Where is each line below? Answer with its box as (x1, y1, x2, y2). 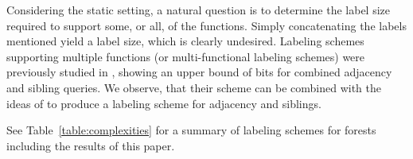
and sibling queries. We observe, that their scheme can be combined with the (6, 79, 381, 95)
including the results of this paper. (6, 137, 175, 153)
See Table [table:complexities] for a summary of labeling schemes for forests (6, 122, 376, 138)
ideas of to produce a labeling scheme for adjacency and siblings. (6, 95, 321, 111)
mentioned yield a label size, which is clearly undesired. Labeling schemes (6, 33, 364, 49)
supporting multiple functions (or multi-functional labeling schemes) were (6, 48, 365, 64)
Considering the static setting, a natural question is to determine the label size (6, 2, 391, 17)
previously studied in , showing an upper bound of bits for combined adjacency (6, 64, 392, 80)
